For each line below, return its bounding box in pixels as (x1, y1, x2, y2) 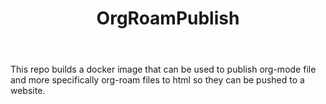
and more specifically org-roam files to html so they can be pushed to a (10, 74, 305, 86)
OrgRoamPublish (96, 7, 240, 30)
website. (10, 85, 46, 97)
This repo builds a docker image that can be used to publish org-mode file (10, 63, 317, 76)
